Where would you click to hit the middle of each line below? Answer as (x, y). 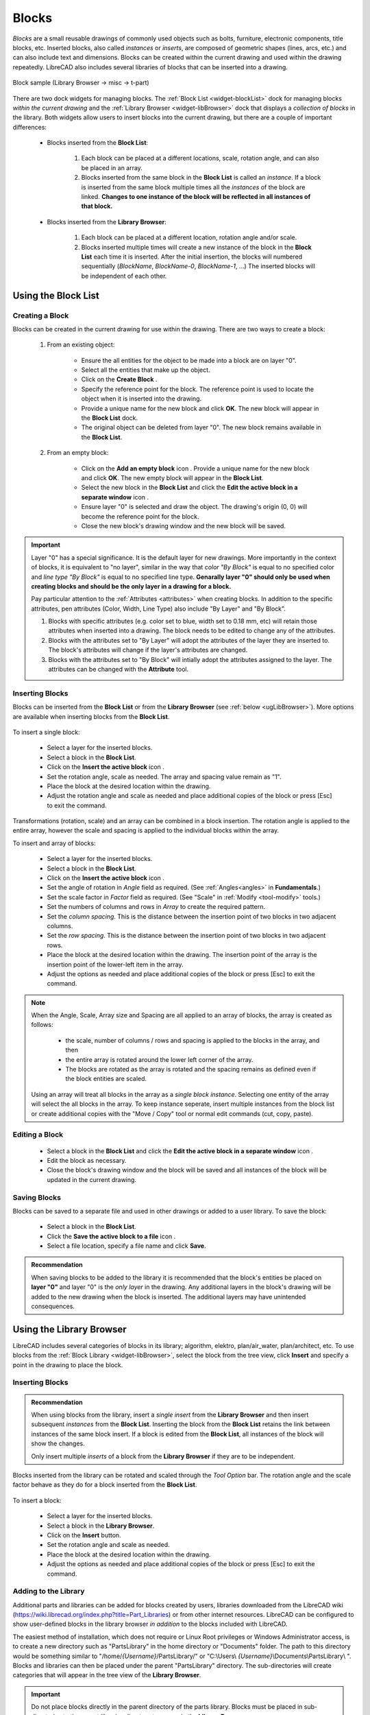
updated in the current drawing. (92, 1179)
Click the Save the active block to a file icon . (111, 1236)
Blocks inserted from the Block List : (98, 143)
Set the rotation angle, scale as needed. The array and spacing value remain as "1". (164, 777)
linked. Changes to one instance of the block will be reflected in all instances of (196, 197)
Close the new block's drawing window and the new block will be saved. (183, 525)
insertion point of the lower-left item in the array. (115, 965)
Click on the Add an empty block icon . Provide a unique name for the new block (195, 468)
